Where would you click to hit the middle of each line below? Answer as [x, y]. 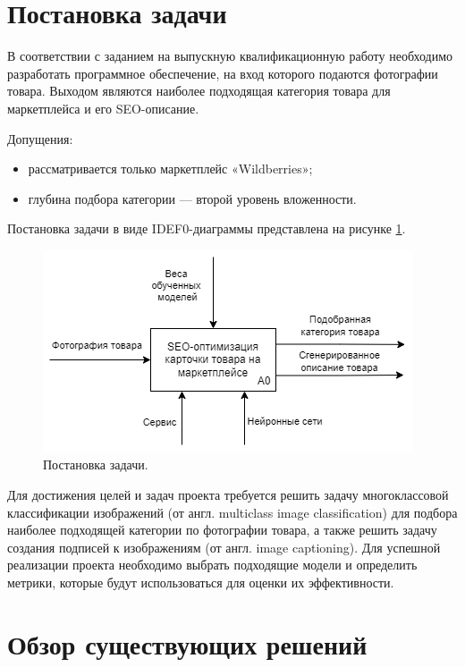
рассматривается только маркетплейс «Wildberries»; [170, 169]
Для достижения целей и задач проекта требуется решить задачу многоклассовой [228, 495]
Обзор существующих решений [187, 643]
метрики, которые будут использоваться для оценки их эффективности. [201, 583]
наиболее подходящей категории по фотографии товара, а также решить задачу [222, 530]
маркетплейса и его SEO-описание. [103, 108]
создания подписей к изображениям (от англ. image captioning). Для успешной [224, 547]
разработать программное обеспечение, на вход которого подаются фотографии [223, 73]
